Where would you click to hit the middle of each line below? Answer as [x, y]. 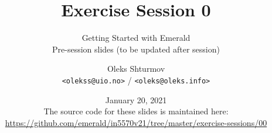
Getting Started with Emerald [136, 38]
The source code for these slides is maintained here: [136, 111]
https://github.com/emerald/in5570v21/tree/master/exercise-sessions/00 [136, 122]
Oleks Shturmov [136, 69]
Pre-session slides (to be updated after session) [136, 49]
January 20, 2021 [136, 99]
